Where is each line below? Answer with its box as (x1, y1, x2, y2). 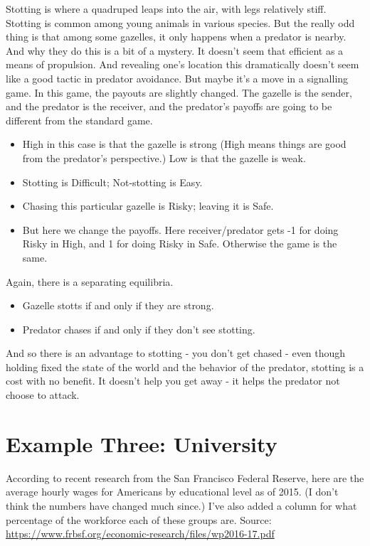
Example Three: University (6, 429, 277, 458)
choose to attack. (6, 387, 80, 402)
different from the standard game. (6, 112, 153, 127)
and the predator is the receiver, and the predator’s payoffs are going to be (6, 99, 332, 114)
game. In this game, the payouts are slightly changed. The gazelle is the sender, (6, 85, 352, 100)
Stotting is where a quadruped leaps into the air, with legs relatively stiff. (6, 1, 327, 16)
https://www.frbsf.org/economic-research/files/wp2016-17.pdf (6, 526, 275, 541)
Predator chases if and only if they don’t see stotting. (22, 321, 255, 336)
